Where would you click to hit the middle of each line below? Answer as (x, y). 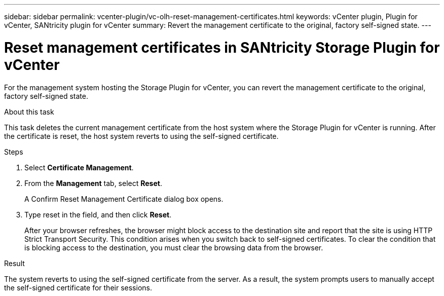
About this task (29, 112)
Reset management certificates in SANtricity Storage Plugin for (222, 47)
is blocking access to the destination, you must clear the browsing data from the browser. (174, 247)
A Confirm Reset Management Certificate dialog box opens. (124, 199)
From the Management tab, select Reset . (93, 183)
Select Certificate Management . (79, 167)
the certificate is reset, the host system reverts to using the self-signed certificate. (141, 136)
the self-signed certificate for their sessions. (78, 287)
